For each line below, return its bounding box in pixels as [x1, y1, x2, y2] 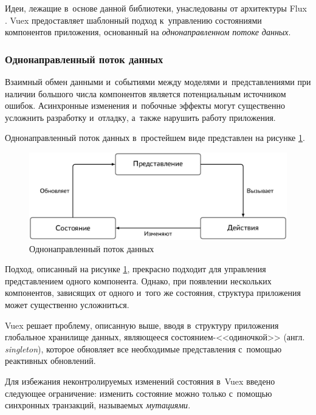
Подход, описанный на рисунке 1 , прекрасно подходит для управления [5, 262, 266, 275]
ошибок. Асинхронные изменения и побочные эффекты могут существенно [5, 99, 286, 112]
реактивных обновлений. [5, 354, 96, 367]
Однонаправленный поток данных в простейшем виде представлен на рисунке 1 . [5, 131, 305, 144]
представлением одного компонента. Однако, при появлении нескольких [5, 274, 272, 287]
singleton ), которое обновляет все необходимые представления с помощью [5, 342, 282, 355]
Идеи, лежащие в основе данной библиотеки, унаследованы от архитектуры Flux [5, 2, 307, 14]
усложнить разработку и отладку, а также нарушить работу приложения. [5, 111, 276, 123]
